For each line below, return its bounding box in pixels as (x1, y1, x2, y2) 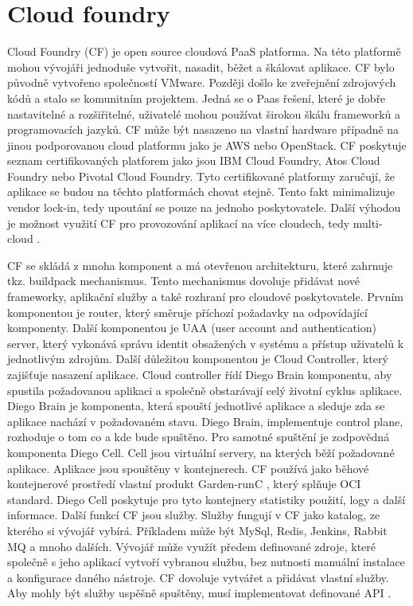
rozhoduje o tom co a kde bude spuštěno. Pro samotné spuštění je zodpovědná (7, 428, 390, 445)
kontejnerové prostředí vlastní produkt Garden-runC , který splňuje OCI (7, 475, 361, 492)
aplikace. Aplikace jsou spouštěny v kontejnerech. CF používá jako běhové (7, 459, 369, 476)
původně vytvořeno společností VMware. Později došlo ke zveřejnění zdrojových (7, 74, 396, 91)
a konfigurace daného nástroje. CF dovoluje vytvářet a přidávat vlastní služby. (7, 569, 389, 585)
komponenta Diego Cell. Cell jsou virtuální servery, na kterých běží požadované (7, 444, 395, 460)
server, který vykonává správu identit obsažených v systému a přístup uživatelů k (7, 334, 404, 351)
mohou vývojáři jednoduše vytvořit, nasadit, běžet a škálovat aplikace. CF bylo (7, 58, 395, 75)
